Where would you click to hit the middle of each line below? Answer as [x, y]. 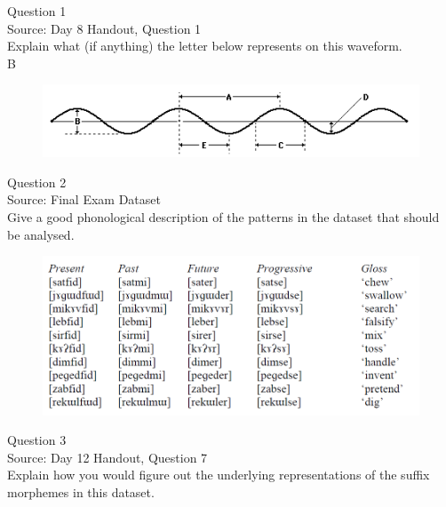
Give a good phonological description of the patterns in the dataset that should [223, 217]
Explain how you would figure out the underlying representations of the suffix [219, 475]
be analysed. [41, 234]
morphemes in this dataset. [81, 491]
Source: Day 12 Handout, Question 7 [108, 457]
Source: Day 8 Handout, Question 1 [104, 28]
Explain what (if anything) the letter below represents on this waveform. [205, 46]
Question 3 [37, 440]
